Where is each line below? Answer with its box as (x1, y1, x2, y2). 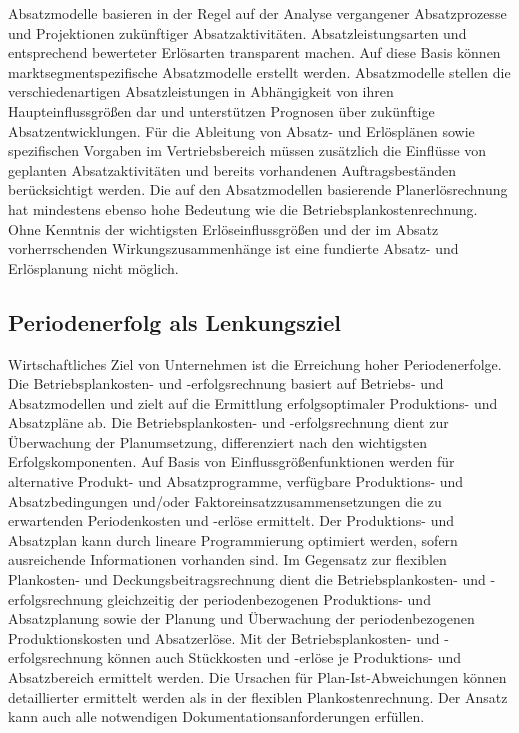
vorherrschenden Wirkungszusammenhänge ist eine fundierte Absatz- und (8, 238, 459, 259)
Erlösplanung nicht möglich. (8, 257, 179, 278)
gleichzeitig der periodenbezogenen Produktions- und (107, 588, 431, 609)
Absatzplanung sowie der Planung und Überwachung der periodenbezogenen (8, 608, 475, 629)
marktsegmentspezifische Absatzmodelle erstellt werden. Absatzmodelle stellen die (8, 61, 511, 82)
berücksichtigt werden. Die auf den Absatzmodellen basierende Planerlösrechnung (8, 179, 508, 200)
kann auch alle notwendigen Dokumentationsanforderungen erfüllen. (8, 706, 425, 727)
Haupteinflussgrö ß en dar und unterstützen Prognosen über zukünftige (8, 100, 435, 121)
